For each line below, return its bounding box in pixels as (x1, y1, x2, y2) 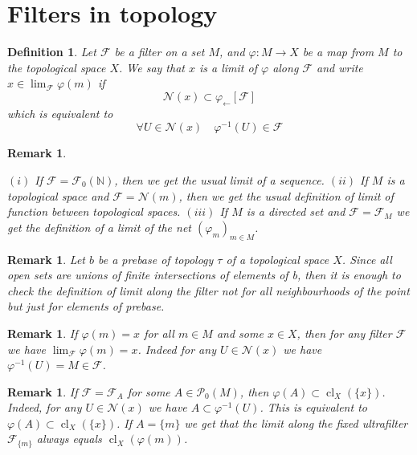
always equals (36, 430, 102, 447)
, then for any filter (296, 324, 392, 341)
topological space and (7, 187, 109, 204)
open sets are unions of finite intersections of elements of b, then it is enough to (7, 266, 401, 283)
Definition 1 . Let (7, 43, 96, 60)
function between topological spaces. (7, 203, 181, 220)
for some (127, 383, 170, 400)
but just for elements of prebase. (7, 298, 165, 315)
